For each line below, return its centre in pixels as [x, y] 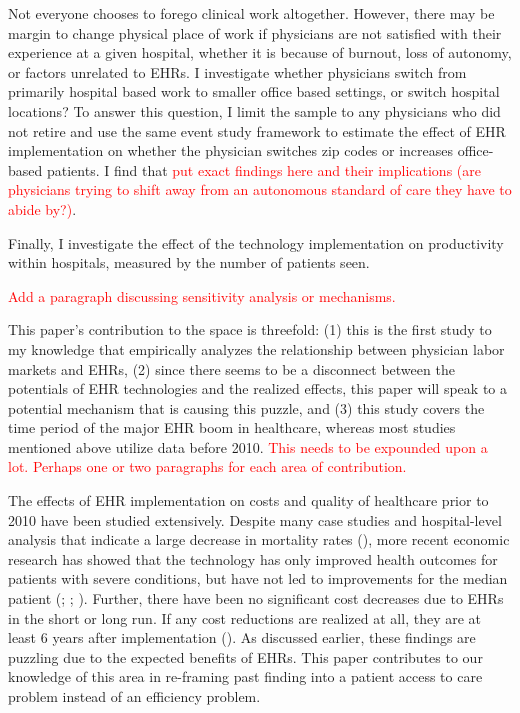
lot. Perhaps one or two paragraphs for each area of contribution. [207, 466]
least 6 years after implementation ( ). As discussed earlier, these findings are [242, 637]
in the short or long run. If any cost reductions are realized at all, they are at [245, 617]
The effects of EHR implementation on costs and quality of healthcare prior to [248, 500]
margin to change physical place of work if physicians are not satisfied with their [255, 32]
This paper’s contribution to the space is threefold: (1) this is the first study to [250, 329]
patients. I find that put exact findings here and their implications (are [263, 169]
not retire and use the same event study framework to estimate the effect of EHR [257, 130]
